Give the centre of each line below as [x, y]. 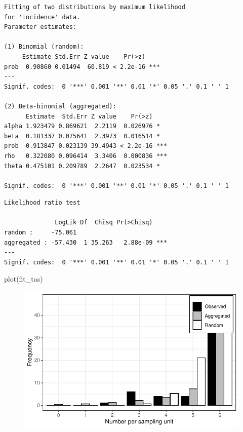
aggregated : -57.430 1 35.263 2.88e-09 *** [86, 242]
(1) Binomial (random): [44, 47]
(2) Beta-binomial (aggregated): [60, 106]
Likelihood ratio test [42, 203]
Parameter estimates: [40, 27]
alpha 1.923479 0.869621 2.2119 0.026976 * [82, 126]
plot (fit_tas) [24, 279]
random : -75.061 [40, 233]
